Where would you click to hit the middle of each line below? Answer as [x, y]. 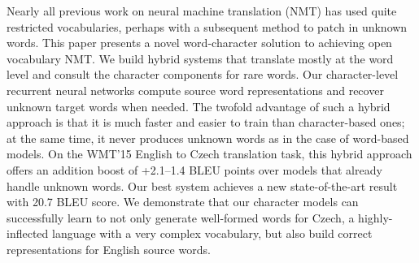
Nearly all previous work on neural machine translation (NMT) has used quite [202, 11]
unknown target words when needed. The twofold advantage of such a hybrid [199, 106]
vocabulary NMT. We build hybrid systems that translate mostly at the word [200, 58]
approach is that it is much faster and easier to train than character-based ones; [206, 122]
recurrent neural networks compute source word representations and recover [195, 90]
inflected [28, 233]
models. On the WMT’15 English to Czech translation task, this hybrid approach [209, 154]
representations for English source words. [109, 249]
